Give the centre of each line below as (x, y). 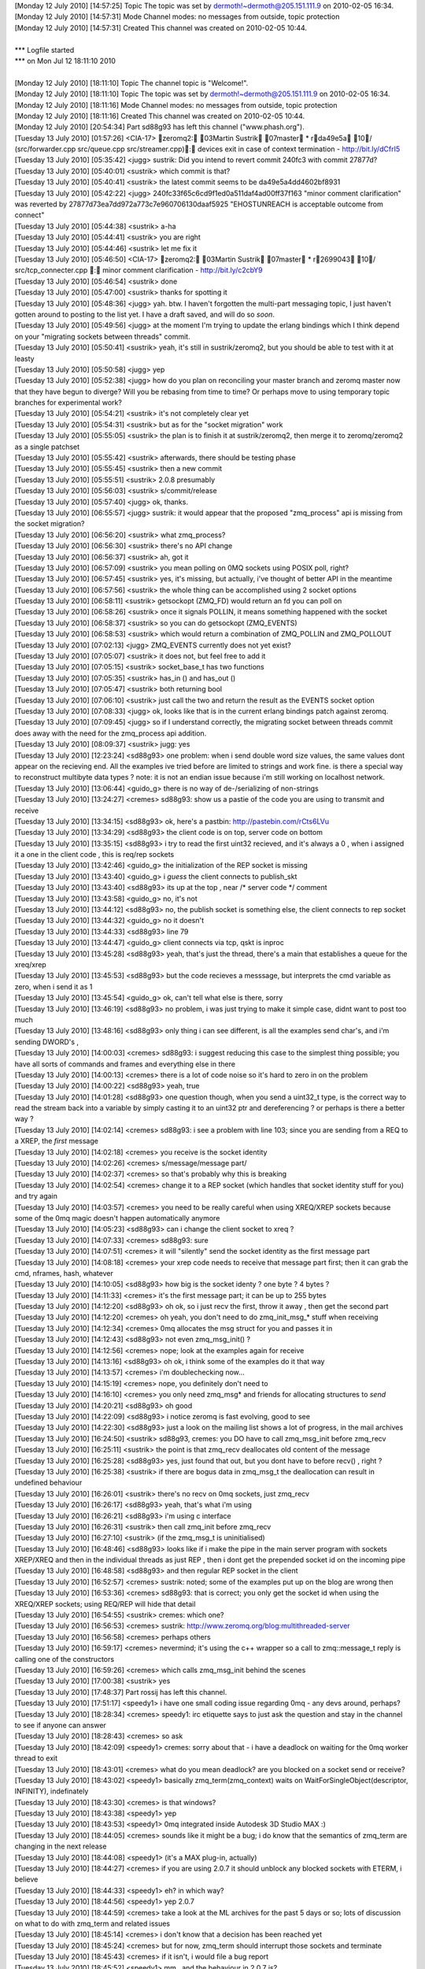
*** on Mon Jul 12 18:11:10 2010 (65, 61)
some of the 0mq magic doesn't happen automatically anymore (117, 1218)
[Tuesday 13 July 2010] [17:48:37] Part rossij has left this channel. (121, 1692)
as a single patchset (47, 447)
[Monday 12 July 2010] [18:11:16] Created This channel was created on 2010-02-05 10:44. (160, 116)
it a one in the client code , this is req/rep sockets (94, 855)
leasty (24, 358)
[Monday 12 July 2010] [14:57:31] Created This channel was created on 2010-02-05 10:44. (161, 28)
